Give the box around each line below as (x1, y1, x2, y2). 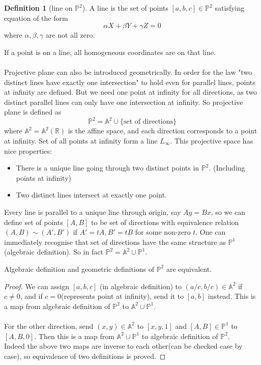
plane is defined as (4, 106, 62, 117)
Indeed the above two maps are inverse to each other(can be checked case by (4, 341, 243, 351)
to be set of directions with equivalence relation (91, 216, 239, 227)
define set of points (4, 216, 63, 227)
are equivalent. (166, 263, 212, 274)
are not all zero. (45, 30, 95, 40)
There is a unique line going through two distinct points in (16, 162, 199, 173)
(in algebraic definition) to (99, 280, 182, 291)
